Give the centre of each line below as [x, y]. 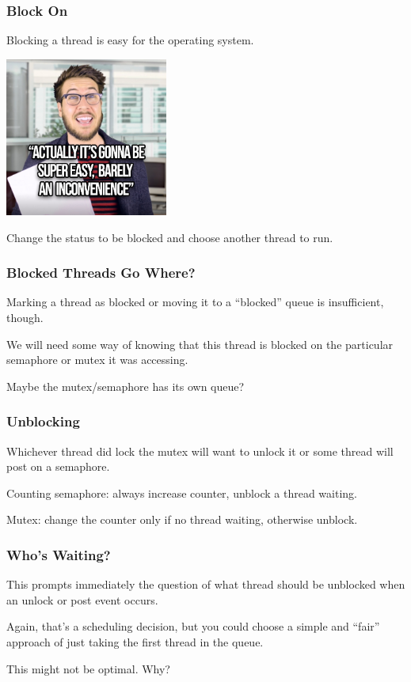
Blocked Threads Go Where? [101, 273]
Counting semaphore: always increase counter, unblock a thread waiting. [182, 493]
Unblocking [43, 421]
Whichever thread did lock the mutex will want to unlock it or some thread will [200, 451]
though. [25, 318]
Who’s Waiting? [59, 554]
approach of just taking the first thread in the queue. [135, 642]
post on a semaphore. [58, 466]
